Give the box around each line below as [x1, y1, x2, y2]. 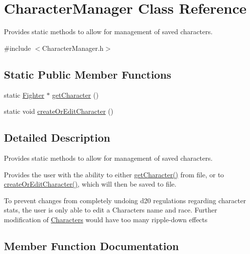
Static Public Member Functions [4, 66, 172, 82]
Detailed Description [4, 130, 111, 145]
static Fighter [4, 89, 44, 100]
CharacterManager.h [42, 42, 104, 53]
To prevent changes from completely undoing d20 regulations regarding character [4, 195, 246, 205]
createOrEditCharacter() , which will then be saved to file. [4, 179, 176, 189]
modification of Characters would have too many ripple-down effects [4, 214, 208, 224]
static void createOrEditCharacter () [4, 106, 114, 116]
